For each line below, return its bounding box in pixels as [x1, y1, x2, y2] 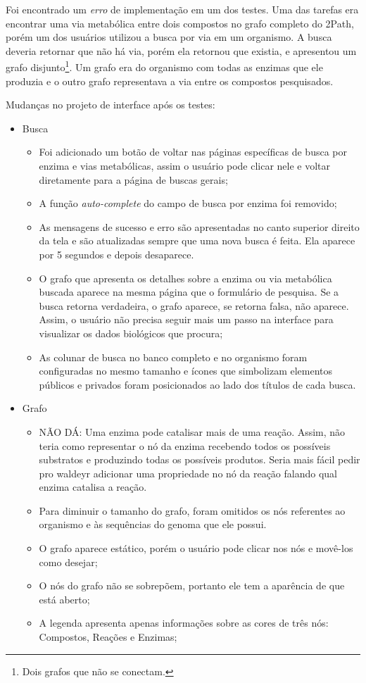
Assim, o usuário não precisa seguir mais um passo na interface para [39, 312, 334, 327]
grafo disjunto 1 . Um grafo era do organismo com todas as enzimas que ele [6, 58, 323, 75]
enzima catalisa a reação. [39, 480, 147, 494]
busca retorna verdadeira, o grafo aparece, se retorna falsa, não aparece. [39, 298, 349, 313]
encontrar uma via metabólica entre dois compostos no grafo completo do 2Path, [6, 15, 354, 30]
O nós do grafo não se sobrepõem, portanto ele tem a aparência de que [39, 578, 345, 593]
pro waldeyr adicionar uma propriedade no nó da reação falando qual [39, 465, 337, 480]
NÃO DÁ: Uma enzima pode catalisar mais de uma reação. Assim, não [39, 424, 346, 439]
